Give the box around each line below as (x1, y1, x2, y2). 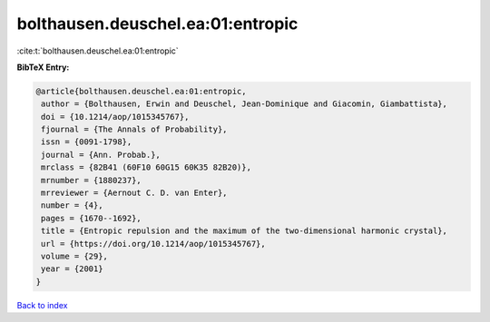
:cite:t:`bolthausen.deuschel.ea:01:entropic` (16, 45, 179, 56)
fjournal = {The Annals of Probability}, (41, 124, 228, 135)
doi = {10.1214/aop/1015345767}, (41, 112, 190, 122)
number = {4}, (41, 200, 103, 210)
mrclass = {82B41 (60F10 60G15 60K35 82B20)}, (41, 162, 251, 172)
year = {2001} (41, 264, 103, 274)
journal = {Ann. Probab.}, (41, 150, 161, 160)
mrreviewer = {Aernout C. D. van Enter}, (41, 188, 228, 199)
